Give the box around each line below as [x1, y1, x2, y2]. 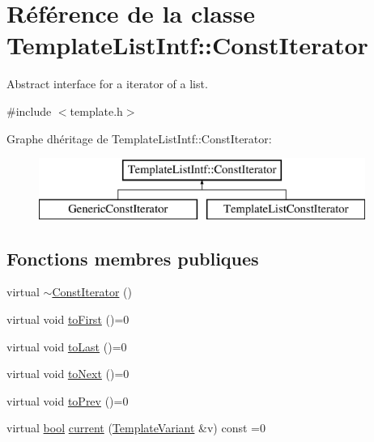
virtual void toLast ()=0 [6, 338, 127, 355]
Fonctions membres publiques [6, 245, 259, 270]
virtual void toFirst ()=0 [6, 311, 130, 328]
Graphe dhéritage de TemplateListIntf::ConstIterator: [6, 130, 272, 147]
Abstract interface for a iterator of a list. [6, 75, 208, 92]
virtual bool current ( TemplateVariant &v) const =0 [6, 419, 266, 436]
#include [6, 102, 52, 119]
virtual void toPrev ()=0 [6, 392, 129, 409]
